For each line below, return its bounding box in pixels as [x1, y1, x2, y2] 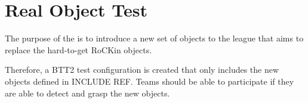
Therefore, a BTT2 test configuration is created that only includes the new [5, 63, 279, 76]
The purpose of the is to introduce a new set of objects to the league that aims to [5, 32, 304, 44]
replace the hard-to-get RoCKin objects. [5, 43, 152, 56]
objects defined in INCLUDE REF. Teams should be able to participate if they [5, 75, 294, 87]
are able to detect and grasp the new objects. [5, 86, 170, 99]
